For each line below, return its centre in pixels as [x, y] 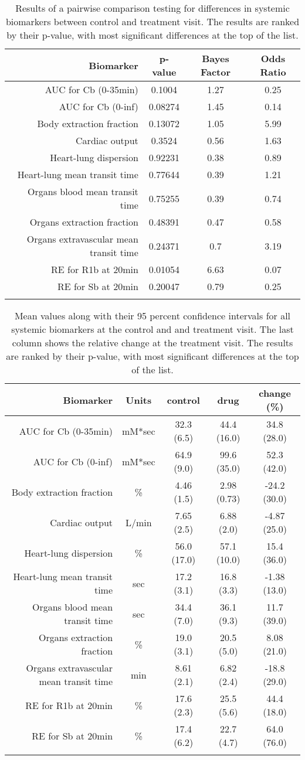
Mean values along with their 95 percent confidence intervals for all [152, 316]
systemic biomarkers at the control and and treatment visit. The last [152, 329]
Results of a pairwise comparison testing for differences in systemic [152, 8]
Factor [216, 72]
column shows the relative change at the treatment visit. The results [152, 342]
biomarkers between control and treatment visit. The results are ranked [152, 21]
